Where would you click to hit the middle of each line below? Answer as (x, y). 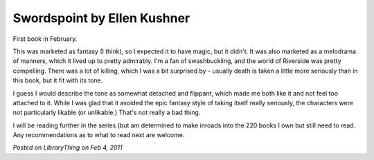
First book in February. (45, 39)
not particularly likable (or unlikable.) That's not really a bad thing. (107, 113)
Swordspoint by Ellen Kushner (101, 18)
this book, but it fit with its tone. (58, 80)
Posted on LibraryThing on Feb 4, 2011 (68, 148)
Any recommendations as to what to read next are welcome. (99, 135)
